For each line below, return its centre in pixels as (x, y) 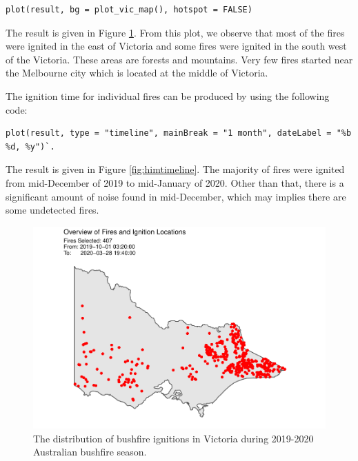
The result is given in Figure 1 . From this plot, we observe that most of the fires (175, 32)
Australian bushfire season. (90, 452)
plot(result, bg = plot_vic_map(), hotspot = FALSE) (129, 10)
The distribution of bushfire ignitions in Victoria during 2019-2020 (173, 438)
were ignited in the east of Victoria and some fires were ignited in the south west (176, 46)
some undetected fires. (52, 210)
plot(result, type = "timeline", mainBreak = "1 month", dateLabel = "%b (179, 133)
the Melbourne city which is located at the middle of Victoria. (137, 73)
